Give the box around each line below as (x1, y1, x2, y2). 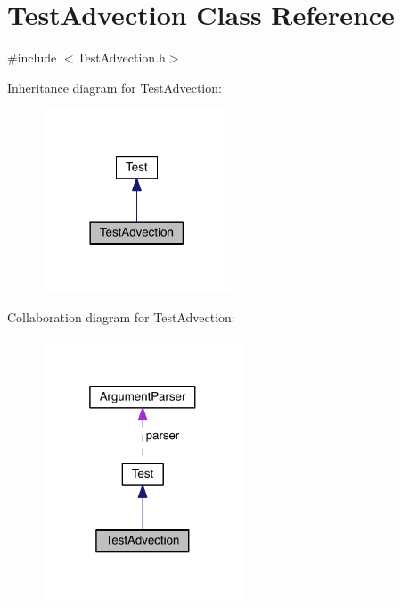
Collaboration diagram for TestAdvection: (7, 307, 235, 326)
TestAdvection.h (77, 48, 166, 67)
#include (7, 48, 57, 67)
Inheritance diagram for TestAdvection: (7, 78, 222, 96)
